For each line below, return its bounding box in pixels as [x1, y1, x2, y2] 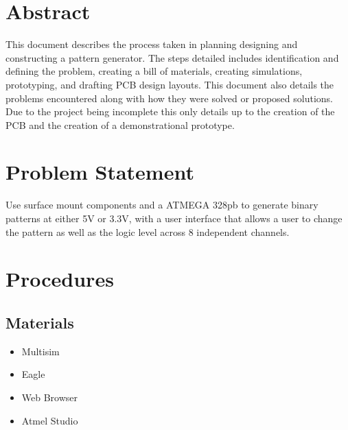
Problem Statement [5, 158, 194, 186]
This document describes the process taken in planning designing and [5, 37, 298, 51]
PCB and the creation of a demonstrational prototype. [5, 117, 235, 132]
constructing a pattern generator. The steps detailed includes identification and [5, 50, 339, 64]
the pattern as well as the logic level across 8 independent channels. [5, 224, 290, 239]
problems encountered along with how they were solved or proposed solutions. [5, 91, 333, 105]
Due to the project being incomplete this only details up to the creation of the [5, 104, 335, 119]
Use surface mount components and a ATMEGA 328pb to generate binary [5, 198, 318, 212]
